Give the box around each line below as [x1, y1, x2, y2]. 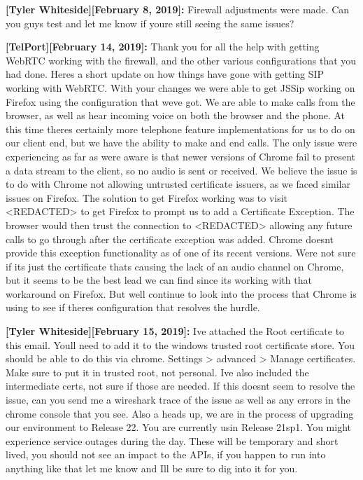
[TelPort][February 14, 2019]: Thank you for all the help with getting [6, 39, 320, 54]
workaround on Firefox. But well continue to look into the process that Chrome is [6, 286, 357, 301]
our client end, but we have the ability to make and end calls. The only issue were [6, 135, 357, 150]
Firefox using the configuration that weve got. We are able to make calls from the [6, 94, 355, 109]
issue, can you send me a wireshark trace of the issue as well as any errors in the [6, 392, 350, 407]
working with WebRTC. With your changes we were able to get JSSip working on [6, 80, 355, 95]
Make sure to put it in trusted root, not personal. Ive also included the [6, 364, 309, 379]
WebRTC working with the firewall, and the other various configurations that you [6, 53, 357, 67]
